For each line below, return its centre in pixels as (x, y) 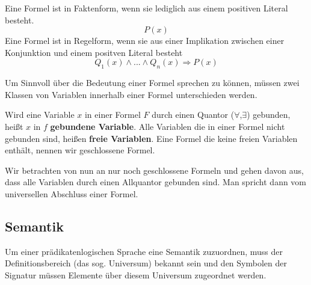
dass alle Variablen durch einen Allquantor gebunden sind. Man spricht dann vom (156, 182)
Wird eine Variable (40, 115)
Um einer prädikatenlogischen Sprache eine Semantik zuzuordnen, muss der (144, 251)
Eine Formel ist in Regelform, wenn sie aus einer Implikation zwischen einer (145, 41)
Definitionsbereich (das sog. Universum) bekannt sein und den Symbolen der (146, 263)
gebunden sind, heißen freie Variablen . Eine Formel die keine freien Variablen (151, 138)
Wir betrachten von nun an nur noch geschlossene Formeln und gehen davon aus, (154, 170)
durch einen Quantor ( (193, 115)
